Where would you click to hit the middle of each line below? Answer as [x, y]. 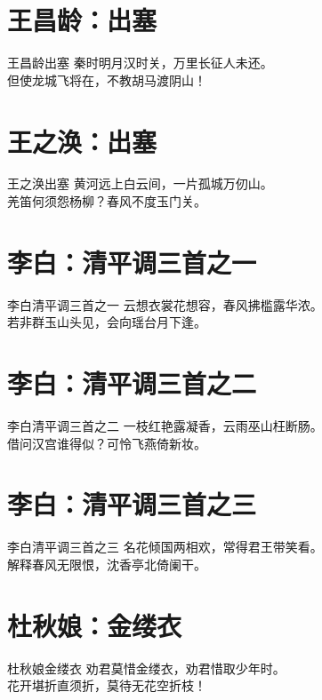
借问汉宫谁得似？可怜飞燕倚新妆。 [107, 443]
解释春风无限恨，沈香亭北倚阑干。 [107, 564]
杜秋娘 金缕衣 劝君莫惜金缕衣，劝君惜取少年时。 [146, 668]
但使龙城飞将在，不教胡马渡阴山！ [107, 80]
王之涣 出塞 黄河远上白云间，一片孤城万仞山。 [140, 183]
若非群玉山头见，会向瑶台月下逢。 [107, 322]
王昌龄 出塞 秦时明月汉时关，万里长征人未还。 [140, 63]
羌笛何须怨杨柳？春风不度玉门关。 [107, 201]
